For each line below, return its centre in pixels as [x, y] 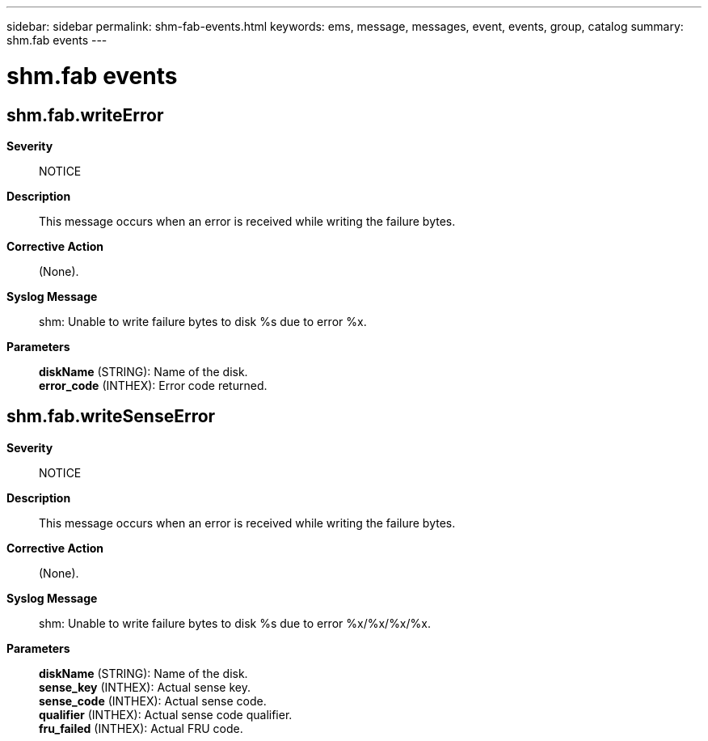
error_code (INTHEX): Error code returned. [153, 385]
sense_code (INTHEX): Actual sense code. [153, 701]
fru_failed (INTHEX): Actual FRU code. [141, 728]
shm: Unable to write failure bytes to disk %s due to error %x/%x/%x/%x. [235, 623]
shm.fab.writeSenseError [111, 417]
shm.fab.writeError [85, 115]
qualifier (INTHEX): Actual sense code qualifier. [166, 714]
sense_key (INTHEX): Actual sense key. [145, 687]
